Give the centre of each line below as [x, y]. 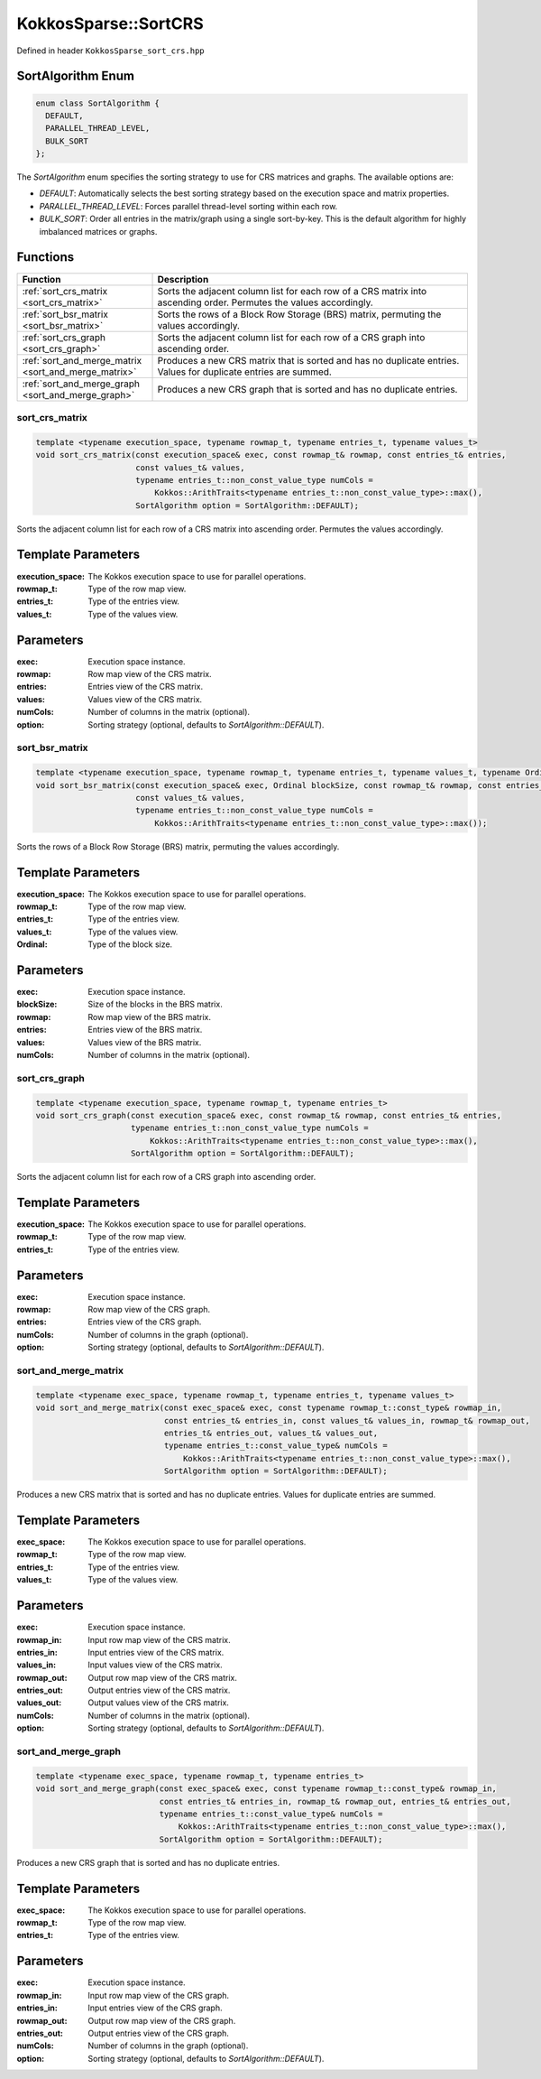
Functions [46, 257]
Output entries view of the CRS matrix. [159, 1690]
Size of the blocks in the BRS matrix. [155, 1004]
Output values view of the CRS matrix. [159, 1703]
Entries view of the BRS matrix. [145, 1030]
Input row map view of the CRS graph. [159, 1995]
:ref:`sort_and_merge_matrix [82, 360]
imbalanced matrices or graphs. [98, 231]
